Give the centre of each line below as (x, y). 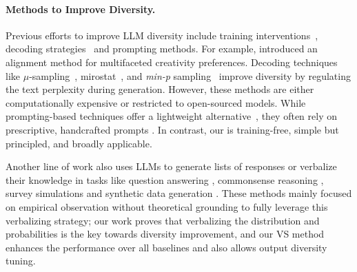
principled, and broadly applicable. (79, 143)
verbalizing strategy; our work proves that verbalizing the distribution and (163, 220)
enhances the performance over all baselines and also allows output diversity (166, 247)
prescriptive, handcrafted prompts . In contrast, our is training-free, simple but (172, 129)
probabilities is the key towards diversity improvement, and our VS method (165, 234)
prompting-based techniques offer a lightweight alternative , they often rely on (171, 116)
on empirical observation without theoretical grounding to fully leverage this (167, 206)
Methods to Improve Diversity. (81, 9)
